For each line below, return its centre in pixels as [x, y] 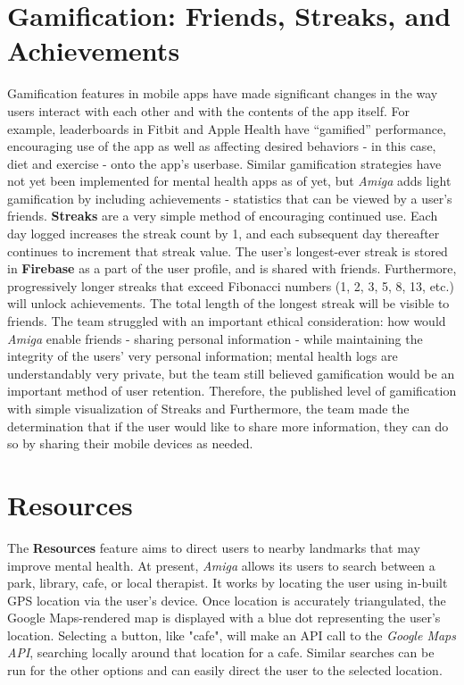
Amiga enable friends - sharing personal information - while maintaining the [215, 338]
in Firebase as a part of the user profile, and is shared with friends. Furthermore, [232, 268]
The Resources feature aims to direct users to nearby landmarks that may [214, 547]
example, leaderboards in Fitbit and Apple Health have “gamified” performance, [227, 128]
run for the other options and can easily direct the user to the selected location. [225, 670]
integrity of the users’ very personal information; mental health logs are [203, 356]
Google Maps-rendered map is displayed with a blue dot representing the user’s [224, 618]
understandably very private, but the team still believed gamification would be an [231, 373]
